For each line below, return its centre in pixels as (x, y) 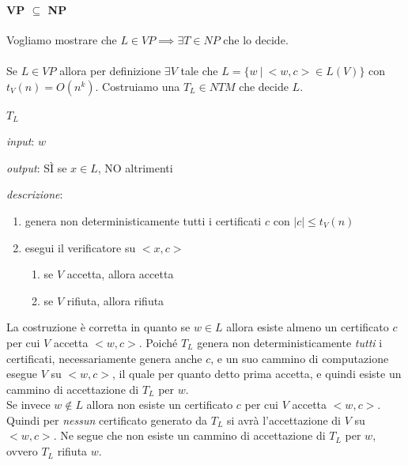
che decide (264, 86)
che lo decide (254, 41)
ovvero (22, 451)
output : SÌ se (37, 167)
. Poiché (158, 342)
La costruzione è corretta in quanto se (98, 327)
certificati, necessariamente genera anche (104, 358)
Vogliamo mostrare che (62, 39)
